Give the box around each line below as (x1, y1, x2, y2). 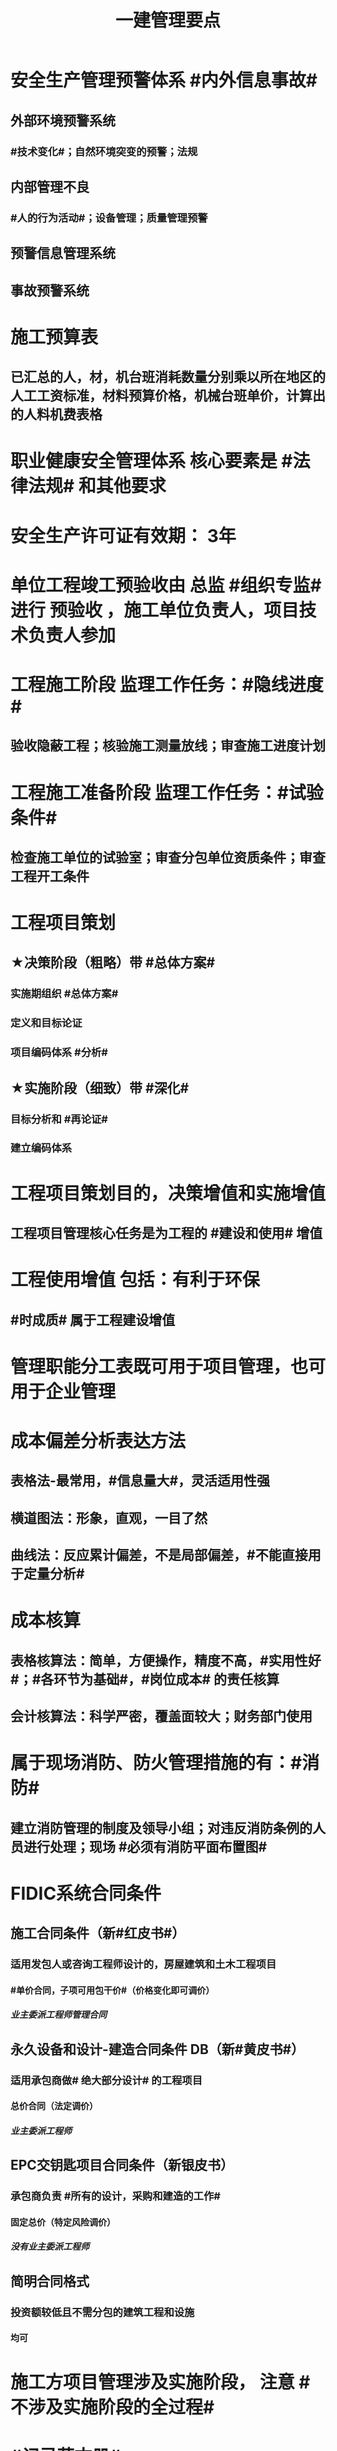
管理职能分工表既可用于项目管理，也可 (10, 1355, 327, 1378)
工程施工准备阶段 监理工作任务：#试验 (10, 781, 324, 804)
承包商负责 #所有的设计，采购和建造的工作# (10, 2189, 221, 2203)
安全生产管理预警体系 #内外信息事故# (10, 69, 318, 92)
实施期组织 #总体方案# (10, 987, 119, 1001)
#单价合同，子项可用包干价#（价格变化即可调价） (10, 1984, 215, 1996)
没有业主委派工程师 (10, 2241, 90, 2253)
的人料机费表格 (10, 406, 103, 423)
